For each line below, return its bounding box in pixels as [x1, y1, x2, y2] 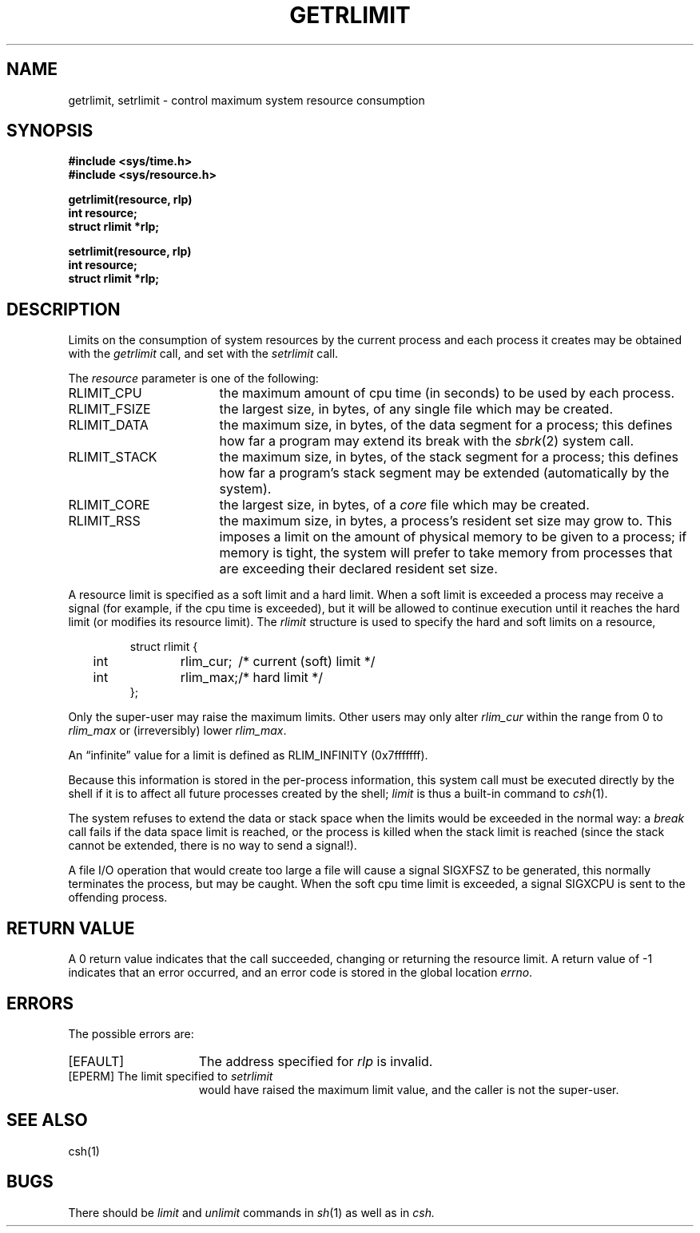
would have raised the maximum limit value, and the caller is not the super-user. [198, 1082, 619, 1096]
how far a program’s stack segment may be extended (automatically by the [219, 465, 670, 482]
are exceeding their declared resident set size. [219, 561, 498, 577]
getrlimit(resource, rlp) [68, 192, 193, 207]
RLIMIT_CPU [68, 385, 142, 402]
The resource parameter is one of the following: [68, 371, 319, 386]
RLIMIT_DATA [68, 417, 149, 434]
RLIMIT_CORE [68, 497, 150, 513]
